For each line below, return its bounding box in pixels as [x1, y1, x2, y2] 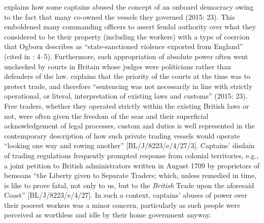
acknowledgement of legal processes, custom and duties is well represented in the [4, 120, 255, 131]
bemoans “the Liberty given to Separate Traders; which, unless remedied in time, [4, 170, 257, 181]
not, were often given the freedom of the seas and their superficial [4, 110, 209, 121]
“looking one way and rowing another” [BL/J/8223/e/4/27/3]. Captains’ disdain [4, 140, 255, 151]
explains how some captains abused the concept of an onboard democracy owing [4, 2, 254, 12]
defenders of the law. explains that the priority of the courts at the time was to [4, 71, 251, 81]
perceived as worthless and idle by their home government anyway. [4, 209, 211, 220]
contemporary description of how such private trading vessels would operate [4, 130, 240, 141]
